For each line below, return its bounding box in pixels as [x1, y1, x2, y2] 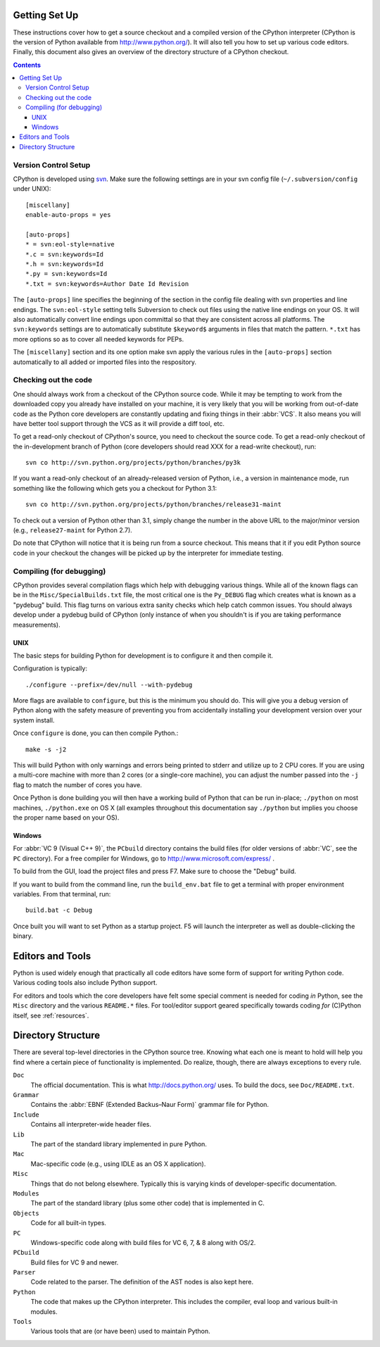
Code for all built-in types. [30, 1219, 107, 1227]
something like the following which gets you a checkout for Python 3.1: [13, 484, 217, 492]
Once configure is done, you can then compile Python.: [13, 729, 179, 737]
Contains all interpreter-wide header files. [30, 1120, 151, 1129]
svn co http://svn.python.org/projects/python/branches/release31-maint [25, 501, 281, 508]
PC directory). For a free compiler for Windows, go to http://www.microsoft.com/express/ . [13, 854, 274, 863]
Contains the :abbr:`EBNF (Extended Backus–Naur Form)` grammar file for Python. [30, 1101, 270, 1109]
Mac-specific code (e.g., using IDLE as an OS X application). [30, 1159, 206, 1168]
